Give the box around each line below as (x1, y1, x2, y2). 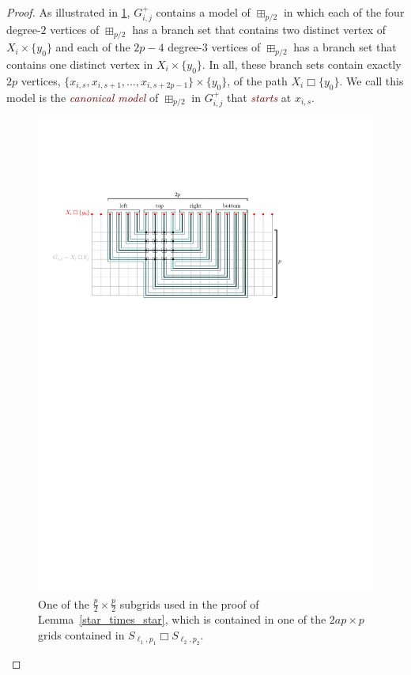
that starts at (226, 89, 292, 105)
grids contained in (38, 626, 125, 643)
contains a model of (156, 4, 251, 20)
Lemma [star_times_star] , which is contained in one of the (38, 611, 326, 628)
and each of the (55, 39, 130, 55)
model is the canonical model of (6, 89, 159, 105)
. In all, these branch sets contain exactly (202, 56, 402, 73)
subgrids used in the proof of (119, 595, 259, 612)
